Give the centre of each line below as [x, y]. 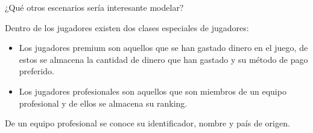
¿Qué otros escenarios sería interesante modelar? [94, 7]
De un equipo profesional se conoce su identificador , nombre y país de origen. [147, 123]
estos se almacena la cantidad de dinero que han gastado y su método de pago [163, 59]
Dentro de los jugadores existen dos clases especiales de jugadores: [127, 27]
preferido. [36, 71]
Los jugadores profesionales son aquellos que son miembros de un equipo [153, 91]
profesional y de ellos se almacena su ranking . [103, 103]
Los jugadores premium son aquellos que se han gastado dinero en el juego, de [163, 48]
